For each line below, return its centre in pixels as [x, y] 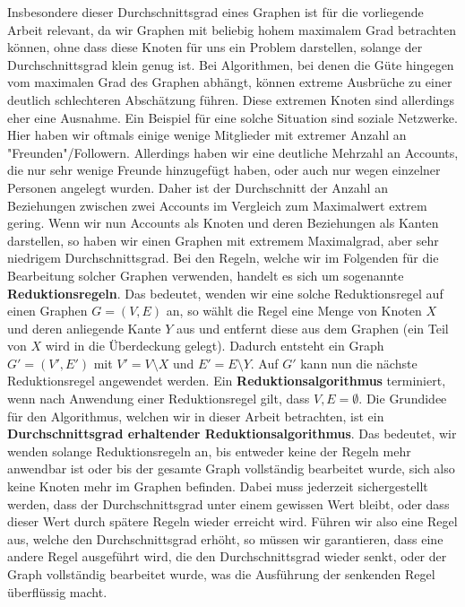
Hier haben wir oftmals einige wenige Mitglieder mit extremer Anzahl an [207, 135]
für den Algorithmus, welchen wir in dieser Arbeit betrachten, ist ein [196, 416]
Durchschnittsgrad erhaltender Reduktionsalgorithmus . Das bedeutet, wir [232, 434]
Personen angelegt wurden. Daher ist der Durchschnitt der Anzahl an [198, 187]
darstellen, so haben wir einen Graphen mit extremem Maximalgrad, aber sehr [223, 240]
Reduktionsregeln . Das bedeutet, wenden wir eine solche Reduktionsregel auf [225, 293]
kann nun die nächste [359, 363]
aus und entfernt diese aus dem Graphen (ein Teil [313, 328]
